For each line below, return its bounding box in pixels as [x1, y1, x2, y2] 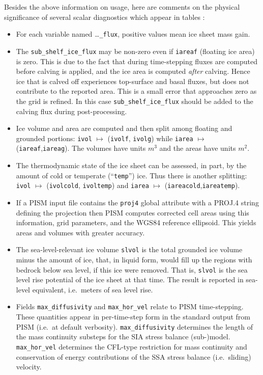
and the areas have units [159, 143, 236, 153]
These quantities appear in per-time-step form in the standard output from [16, 311, 250, 322]
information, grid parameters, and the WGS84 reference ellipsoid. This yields [16, 217, 256, 228]
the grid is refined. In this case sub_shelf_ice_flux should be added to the [16, 95, 253, 106]
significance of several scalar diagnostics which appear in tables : [4, 11, 205, 22]
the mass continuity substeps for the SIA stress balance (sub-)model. [16, 331, 230, 342]
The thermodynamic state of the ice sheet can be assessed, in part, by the [16, 160, 247, 171]
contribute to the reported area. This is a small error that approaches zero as [16, 86, 257, 96]
